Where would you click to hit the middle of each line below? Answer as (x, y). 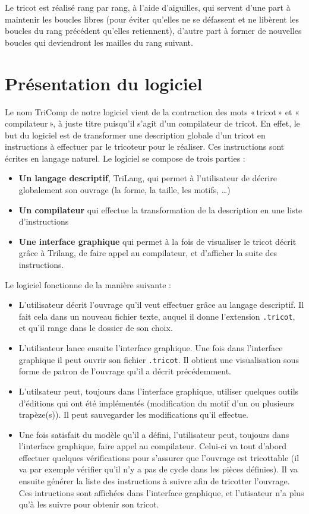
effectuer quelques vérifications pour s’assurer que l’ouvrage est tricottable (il (159, 457)
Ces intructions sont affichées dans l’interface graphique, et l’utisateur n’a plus (161, 492)
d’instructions (44, 221)
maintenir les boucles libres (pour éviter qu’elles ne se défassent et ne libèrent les (152, 19)
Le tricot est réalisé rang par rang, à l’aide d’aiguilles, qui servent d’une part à (148, 7)
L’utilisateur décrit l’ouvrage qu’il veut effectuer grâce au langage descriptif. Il (161, 305)
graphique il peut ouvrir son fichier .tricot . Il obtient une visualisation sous (159, 359)
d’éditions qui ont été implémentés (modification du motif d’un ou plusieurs (157, 403)
